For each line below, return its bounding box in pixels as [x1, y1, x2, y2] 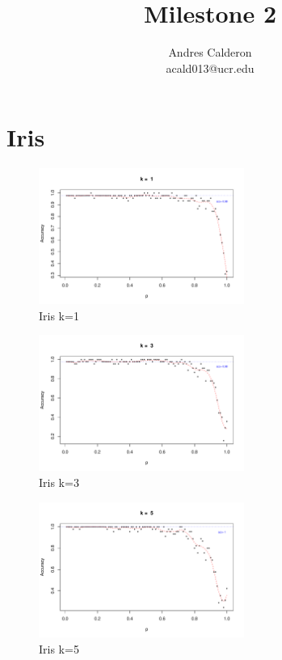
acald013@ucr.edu [166, 59, 255, 76]
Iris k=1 [39, 307, 79, 324]
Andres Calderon [168, 44, 252, 61]
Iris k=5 [39, 641, 79, 658]
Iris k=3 [39, 473, 79, 490]
